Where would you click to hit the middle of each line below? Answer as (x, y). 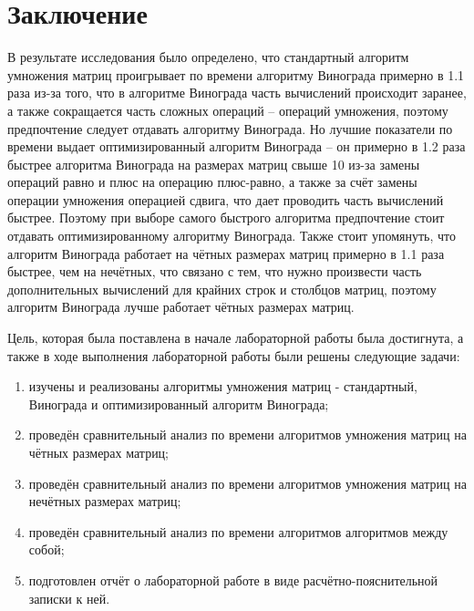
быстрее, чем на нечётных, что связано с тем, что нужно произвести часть (215, 271)
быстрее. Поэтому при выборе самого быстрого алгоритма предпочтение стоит (226, 217)
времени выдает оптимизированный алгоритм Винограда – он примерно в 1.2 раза (237, 146)
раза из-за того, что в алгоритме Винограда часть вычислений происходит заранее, (237, 93)
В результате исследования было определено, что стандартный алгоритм (208, 57)
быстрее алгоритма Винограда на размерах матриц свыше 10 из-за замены (214, 164)
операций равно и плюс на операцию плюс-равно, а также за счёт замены (212, 182)
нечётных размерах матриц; (105, 501)
